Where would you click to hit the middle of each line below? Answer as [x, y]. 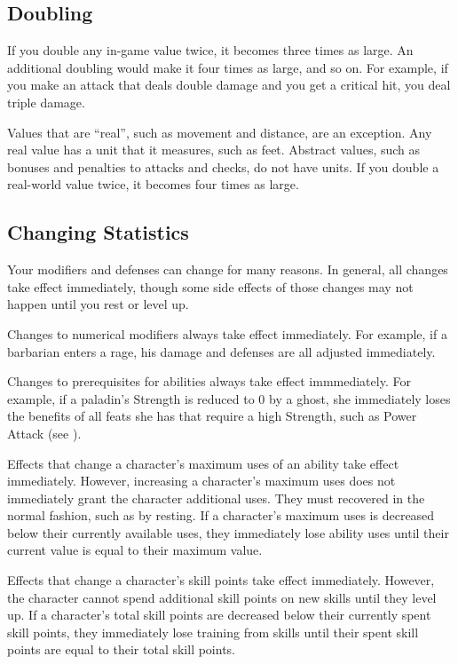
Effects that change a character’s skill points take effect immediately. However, [221, 580]
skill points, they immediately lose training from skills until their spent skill [213, 632]
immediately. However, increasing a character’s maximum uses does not [201, 481]
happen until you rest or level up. [98, 304]
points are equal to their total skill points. [121, 649]
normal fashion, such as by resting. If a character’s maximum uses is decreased [221, 515]
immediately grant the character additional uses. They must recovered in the [216, 498]
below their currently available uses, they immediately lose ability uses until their [228, 532]
